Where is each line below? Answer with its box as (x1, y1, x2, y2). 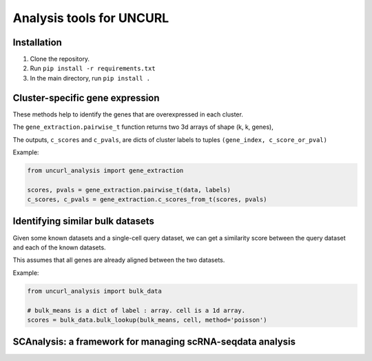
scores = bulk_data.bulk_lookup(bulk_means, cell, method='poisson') (27, 316, 267, 324)
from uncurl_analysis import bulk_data (27, 287, 162, 295)
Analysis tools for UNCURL (12, 10, 169, 25)
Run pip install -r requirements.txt (30, 64, 156, 72)
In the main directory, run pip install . (30, 74, 151, 82)
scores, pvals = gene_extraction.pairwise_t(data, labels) (27, 186, 231, 194)
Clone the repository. (30, 55, 90, 63)
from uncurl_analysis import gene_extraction (27, 166, 184, 174)
